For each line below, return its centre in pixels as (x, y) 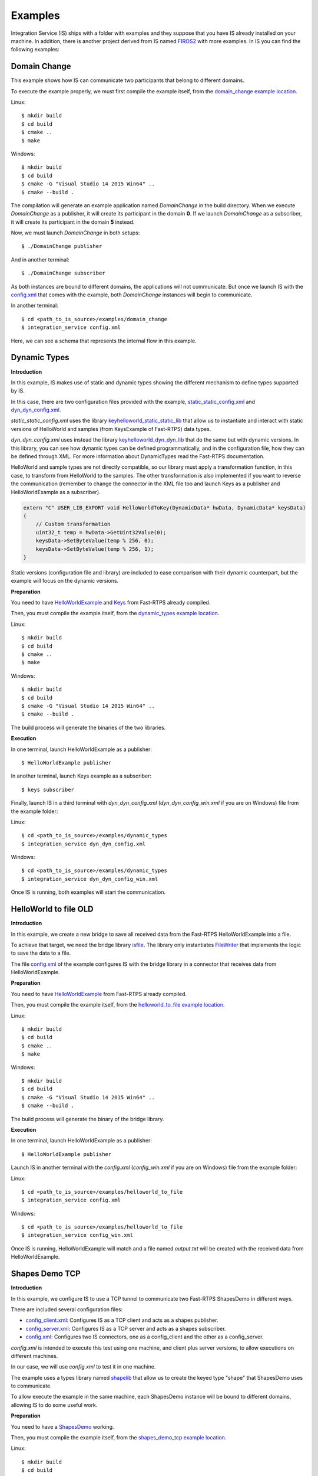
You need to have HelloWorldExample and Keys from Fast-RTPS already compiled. (111, 603)
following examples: (35, 50)
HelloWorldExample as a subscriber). (56, 492)
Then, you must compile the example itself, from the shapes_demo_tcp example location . (119, 1438)
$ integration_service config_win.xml (77, 1235)
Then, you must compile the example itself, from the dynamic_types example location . (115, 613)
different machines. (34, 1356)
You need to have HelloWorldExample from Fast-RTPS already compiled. (99, 994)
